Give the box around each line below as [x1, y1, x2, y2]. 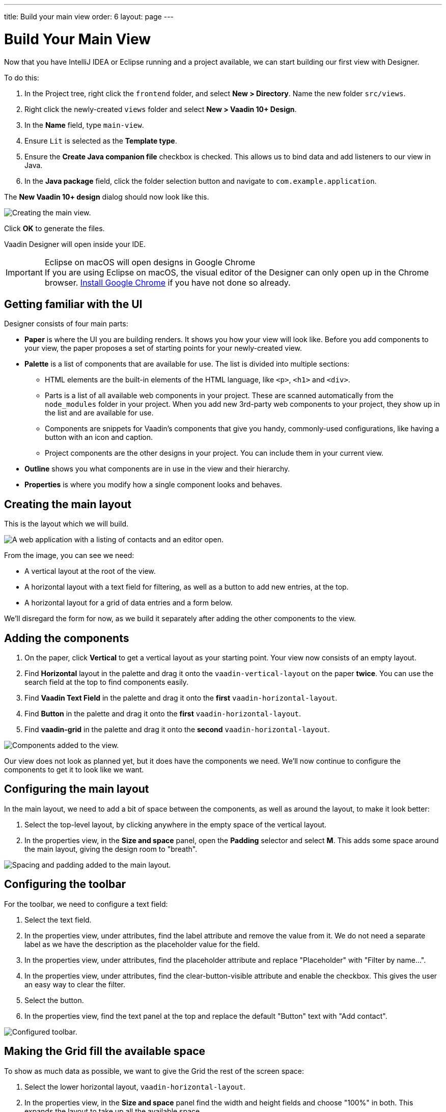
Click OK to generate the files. [4, 224, 105, 233]
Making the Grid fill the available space [4, 1045, 206, 1058]
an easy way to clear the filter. [24, 980, 126, 989]
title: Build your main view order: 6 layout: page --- [4, 12, 174, 21]
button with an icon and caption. [45, 433, 153, 442]
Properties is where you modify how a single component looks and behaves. [24, 480, 283, 489]
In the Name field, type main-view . [24, 120, 144, 129]
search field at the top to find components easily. [24, 678, 189, 687]
